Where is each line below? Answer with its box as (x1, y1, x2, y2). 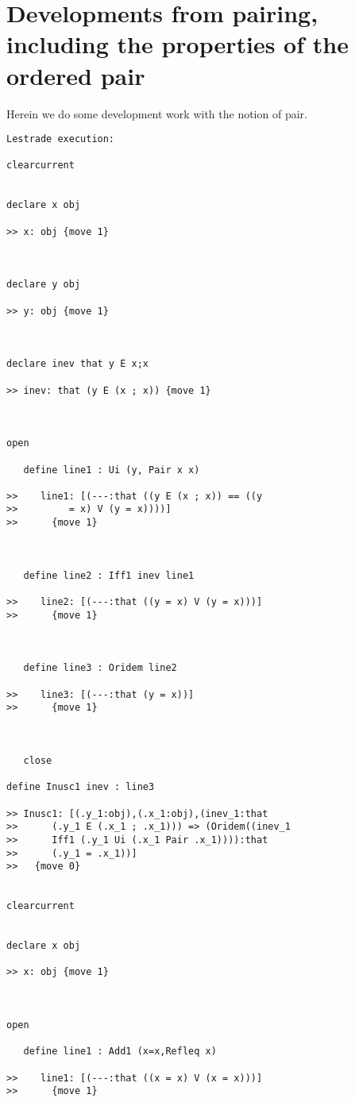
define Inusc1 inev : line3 (6, 781, 155, 793)
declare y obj (6, 279, 81, 291)
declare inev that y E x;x (6, 358, 149, 370)
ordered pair (6, 59, 145, 91)
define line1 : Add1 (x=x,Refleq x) (23, 1046, 217, 1058)
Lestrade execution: (6, 133, 115, 145)
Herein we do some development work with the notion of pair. (6, 105, 307, 121)
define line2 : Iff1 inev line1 (23, 569, 195, 581)
